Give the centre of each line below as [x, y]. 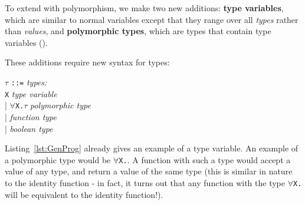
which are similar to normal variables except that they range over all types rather [152, 19]
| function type [31, 116]
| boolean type [29, 128]
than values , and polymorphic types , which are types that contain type [138, 31]
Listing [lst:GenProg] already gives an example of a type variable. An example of [152, 148]
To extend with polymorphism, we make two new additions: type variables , [144, 8]
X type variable [31, 93]
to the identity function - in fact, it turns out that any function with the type [145, 182]
